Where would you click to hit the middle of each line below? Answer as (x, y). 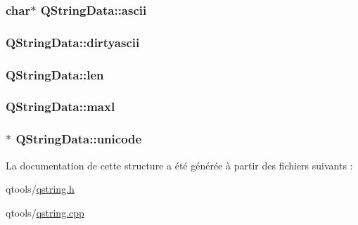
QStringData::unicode (79, 139)
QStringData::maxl (60, 107)
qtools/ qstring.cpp (45, 212)
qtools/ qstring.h (40, 189)
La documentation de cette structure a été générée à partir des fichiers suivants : (179, 165)
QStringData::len (55, 74)
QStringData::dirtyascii (73, 42)
